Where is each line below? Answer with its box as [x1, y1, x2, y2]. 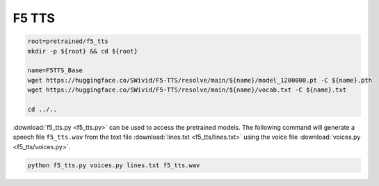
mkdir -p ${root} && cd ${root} [27, 47, 138, 55]
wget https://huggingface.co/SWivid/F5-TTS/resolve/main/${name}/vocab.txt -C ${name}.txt [27, 86, 347, 94]
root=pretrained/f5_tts [27, 37, 109, 45]
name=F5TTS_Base [27, 67, 83, 74]
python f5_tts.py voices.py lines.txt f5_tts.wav [27, 161, 200, 169]
